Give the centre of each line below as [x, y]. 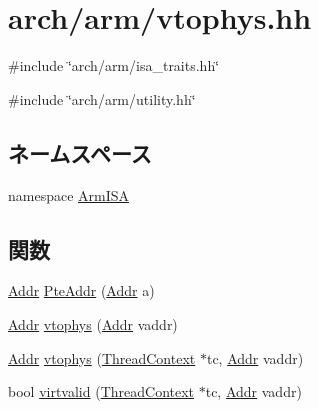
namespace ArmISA [69, 194]
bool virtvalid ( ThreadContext [101, 391]
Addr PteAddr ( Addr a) [81, 290]
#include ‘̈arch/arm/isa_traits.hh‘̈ [114, 65]
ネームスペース [80, 152]
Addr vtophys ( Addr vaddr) [93, 323]
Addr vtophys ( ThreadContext [102, 357]
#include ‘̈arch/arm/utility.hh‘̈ [102, 98]
